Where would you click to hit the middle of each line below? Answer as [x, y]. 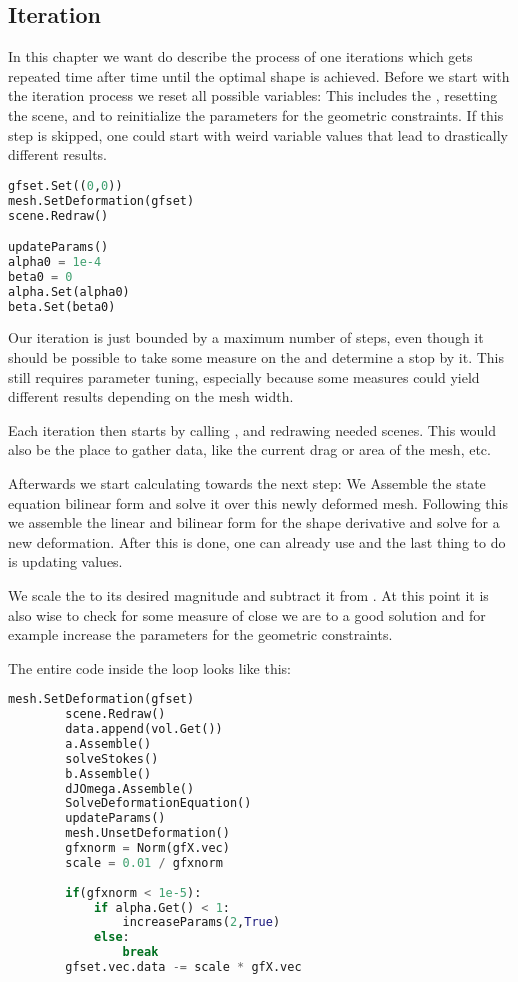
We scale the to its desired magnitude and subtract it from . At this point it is [248, 594]
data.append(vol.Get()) [144, 729]
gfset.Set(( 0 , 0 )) [65, 185]
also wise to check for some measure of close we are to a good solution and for [247, 614]
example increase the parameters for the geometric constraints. [200, 634]
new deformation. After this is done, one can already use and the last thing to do [257, 541]
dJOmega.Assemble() [130, 788]
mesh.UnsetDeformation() [147, 833]
